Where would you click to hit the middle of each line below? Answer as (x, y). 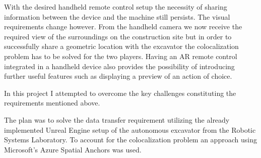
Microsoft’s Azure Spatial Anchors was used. (73, 149)
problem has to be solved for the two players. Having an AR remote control (121, 56)
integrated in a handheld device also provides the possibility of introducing (119, 66)
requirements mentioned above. (52, 103)
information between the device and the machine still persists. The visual (117, 16)
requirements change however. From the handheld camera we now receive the (123, 27)
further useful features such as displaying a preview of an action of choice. (118, 76)
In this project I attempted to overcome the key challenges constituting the (120, 93)
